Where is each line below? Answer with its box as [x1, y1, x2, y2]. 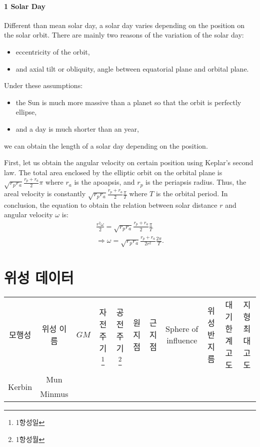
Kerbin [8, 380, 32, 392]
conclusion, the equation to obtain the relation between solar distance [4, 199, 217, 210]
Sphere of [165, 323, 198, 335]
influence [166, 334, 197, 346]
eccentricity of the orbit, [15, 46, 90, 57]
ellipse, [15, 107, 37, 117]
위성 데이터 [4, 267, 74, 288]
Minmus [40, 388, 68, 400]
